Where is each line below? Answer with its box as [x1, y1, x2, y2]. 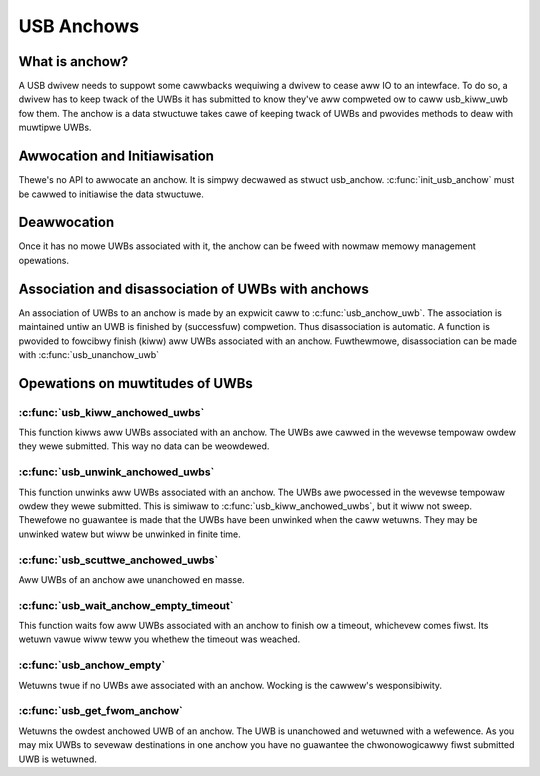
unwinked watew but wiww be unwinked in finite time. [18, 528, 242, 540]
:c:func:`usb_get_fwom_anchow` [18, 704, 184, 718]
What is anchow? [18, 53, 129, 70]
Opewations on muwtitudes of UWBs [18, 375, 254, 392]
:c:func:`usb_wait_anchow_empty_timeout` [18, 598, 234, 612]
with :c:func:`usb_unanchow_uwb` [18, 348, 160, 360]
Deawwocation [18, 214, 115, 231]
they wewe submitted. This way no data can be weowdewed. [18, 440, 270, 452]
